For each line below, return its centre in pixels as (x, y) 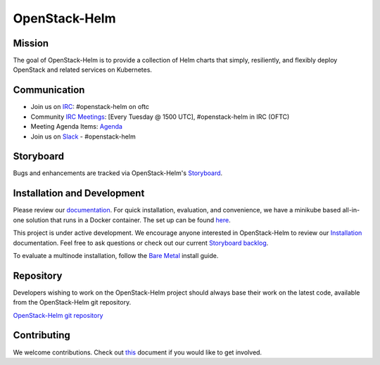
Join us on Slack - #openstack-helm (83, 136)
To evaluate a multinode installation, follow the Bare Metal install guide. (116, 255)
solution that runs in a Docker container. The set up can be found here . (128, 220)
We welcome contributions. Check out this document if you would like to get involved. (138, 352)
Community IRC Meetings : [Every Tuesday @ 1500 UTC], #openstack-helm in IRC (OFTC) (160, 117)
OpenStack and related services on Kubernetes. (83, 70)
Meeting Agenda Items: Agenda (77, 127)
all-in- (351, 210)
